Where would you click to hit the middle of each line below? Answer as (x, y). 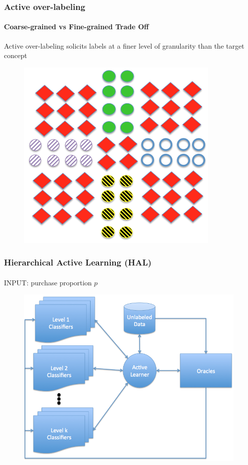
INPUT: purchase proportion (48, 282)
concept (16, 55)
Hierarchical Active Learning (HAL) (78, 262)
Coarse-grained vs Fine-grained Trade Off (76, 27)
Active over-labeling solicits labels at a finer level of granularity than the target (124, 45)
